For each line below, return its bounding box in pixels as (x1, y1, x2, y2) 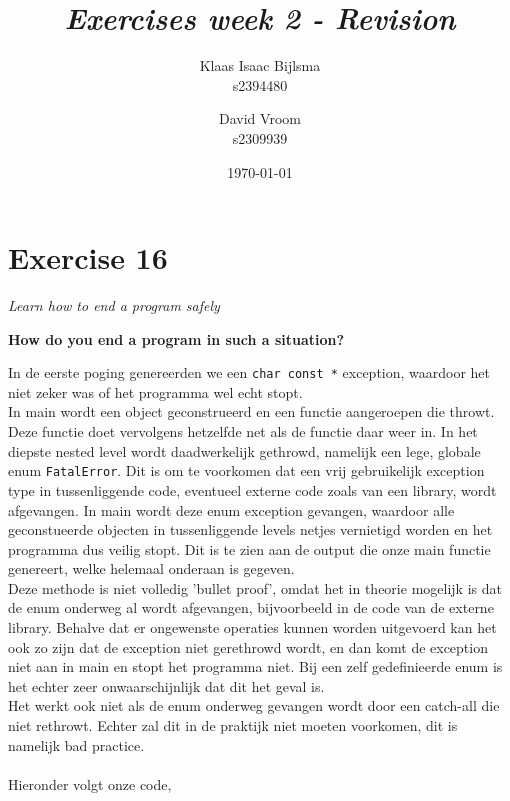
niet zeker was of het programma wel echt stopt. (8, 381, 303, 402)
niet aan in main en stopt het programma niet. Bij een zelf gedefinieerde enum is (8, 656, 503, 677)
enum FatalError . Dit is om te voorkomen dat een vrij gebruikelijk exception (8, 460, 485, 481)
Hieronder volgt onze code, (8, 773, 172, 794)
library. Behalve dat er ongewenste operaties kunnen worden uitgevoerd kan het (8, 617, 497, 638)
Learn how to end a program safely (8, 295, 220, 316)
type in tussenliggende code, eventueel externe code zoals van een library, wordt (8, 479, 497, 500)
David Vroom (219, 108, 301, 129)
